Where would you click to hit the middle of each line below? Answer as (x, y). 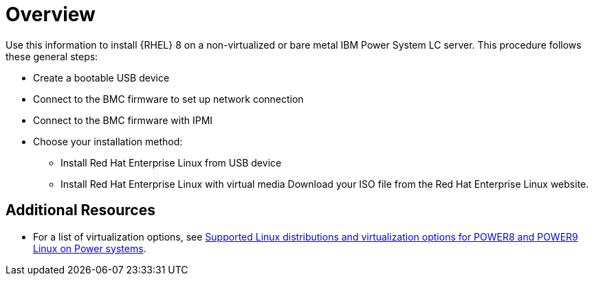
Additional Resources (80, 210)
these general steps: (52, 56)
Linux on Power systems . (90, 248)
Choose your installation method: (108, 141)
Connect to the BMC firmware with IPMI (123, 120)
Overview (51, 14)
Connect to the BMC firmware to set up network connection (168, 99)
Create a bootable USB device (101, 77)
